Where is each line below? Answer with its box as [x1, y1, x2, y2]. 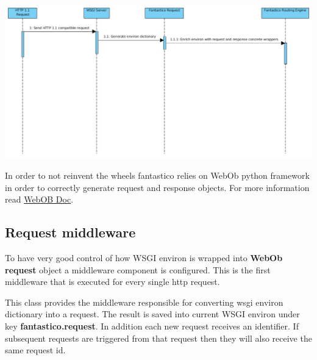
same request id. [5, 344, 66, 356]
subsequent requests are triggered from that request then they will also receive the [5, 331, 312, 344]
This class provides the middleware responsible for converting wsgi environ [5, 295, 283, 308]
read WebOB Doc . [5, 193, 74, 206]
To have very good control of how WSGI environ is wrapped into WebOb [5, 251, 283, 264]
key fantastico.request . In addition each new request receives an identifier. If [5, 320, 299, 333]
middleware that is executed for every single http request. [5, 275, 220, 288]
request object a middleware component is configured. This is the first [5, 263, 271, 276]
